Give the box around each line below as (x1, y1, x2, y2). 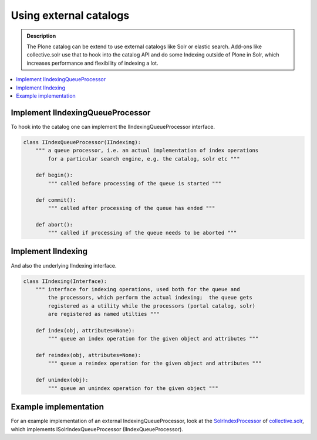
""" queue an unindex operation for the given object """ (48, 385, 218, 391)
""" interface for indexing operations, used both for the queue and (35, 286, 240, 292)
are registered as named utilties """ (48, 311, 160, 318)
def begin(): (35, 172, 73, 179)
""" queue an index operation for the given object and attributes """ (48, 335, 259, 342)
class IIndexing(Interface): (23, 278, 107, 285)
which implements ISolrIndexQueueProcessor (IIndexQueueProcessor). (11, 425, 183, 432)
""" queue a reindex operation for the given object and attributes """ (48, 360, 262, 367)
